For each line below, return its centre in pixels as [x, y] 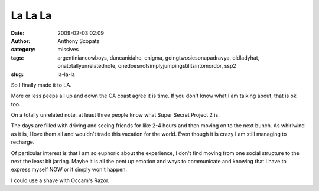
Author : [21, 41]
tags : [17, 57]
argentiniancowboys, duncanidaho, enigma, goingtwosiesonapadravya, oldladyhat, [159, 57]
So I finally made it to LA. [41, 85]
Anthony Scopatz [79, 41]
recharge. [23, 142]
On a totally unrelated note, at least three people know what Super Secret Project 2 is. [115, 115]
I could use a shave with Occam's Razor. [60, 180]
